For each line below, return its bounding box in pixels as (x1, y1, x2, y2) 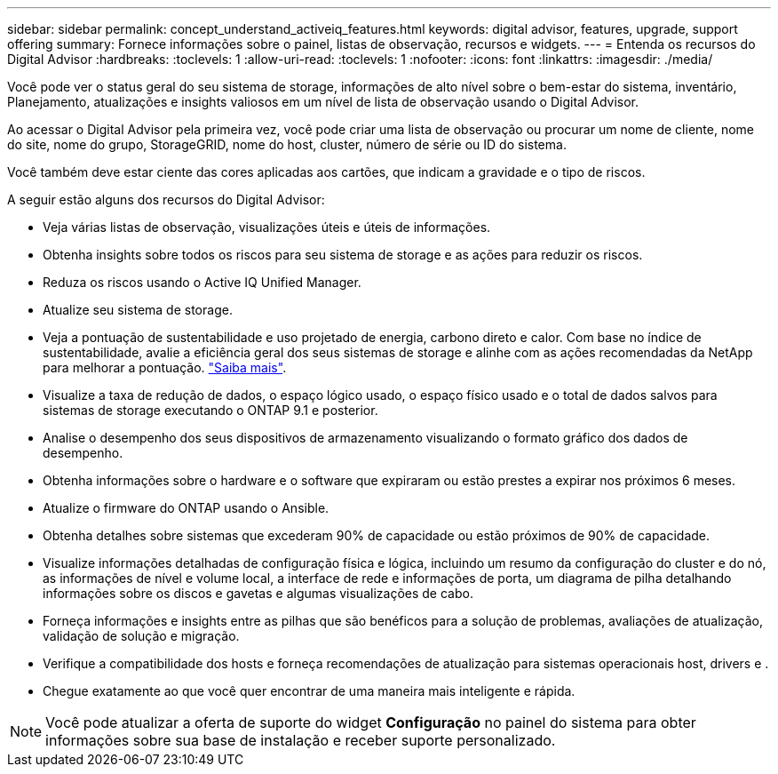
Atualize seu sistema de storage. (43, 302, 233, 317)
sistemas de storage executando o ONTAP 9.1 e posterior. (43, 403, 378, 418)
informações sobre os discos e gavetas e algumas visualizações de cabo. (43, 586, 473, 601)
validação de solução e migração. (43, 628, 240, 643)
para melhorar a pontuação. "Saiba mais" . (43, 360, 287, 375)
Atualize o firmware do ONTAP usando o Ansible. (43, 500, 329, 515)
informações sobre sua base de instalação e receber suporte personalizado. (45, 731, 556, 749)
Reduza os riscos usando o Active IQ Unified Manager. (43, 275, 361, 290)
